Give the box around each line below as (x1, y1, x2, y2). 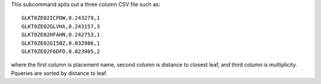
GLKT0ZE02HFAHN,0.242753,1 (21, 32, 100, 38)
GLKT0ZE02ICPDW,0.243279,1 (21, 15, 100, 21)
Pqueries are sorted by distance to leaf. (11, 69, 108, 77)
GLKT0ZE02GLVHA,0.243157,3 (21, 23, 100, 30)
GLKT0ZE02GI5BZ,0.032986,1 (21, 39, 100, 46)
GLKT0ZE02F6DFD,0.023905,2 (21, 48, 100, 55)
